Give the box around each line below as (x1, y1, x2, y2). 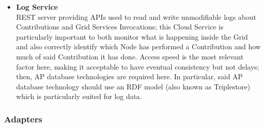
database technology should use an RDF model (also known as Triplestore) (16, 81, 251, 91)
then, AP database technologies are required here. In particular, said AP (16, 71, 243, 82)
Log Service (16, 2, 58, 12)
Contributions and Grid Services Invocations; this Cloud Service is (16, 21, 224, 32)
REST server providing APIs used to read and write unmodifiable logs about (16, 11, 256, 22)
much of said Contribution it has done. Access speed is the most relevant (16, 51, 244, 61)
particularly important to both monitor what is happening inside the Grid (16, 31, 248, 42)
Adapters (4, 112, 42, 125)
